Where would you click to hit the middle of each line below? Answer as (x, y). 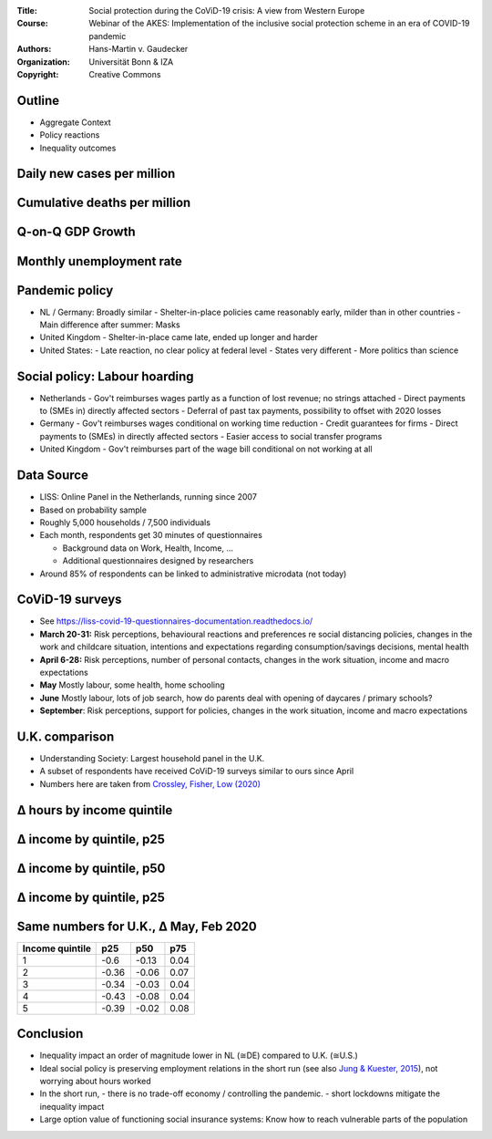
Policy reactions (70, 135)
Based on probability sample (93, 510)
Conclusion (50, 1034)
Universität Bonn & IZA (131, 62)
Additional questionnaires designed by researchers (158, 561)
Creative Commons (125, 74)
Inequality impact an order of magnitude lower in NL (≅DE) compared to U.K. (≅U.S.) (199, 1056)
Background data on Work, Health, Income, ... (148, 548)
